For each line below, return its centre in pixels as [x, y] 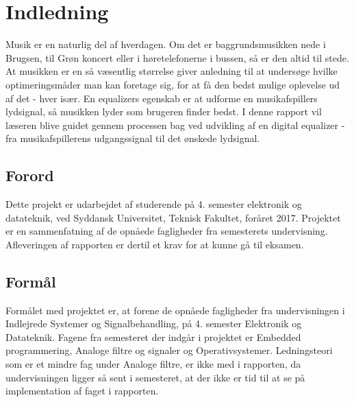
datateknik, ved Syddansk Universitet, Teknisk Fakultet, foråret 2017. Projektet [173, 217]
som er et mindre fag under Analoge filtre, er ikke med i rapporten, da [153, 364]
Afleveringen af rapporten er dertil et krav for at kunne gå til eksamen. [155, 244]
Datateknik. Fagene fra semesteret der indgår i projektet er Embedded [153, 336]
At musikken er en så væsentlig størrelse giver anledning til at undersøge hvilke [172, 71]
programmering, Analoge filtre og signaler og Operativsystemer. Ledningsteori [169, 350]
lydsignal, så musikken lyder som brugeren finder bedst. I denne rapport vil [164, 111]
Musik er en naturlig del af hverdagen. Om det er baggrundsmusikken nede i [166, 44]
